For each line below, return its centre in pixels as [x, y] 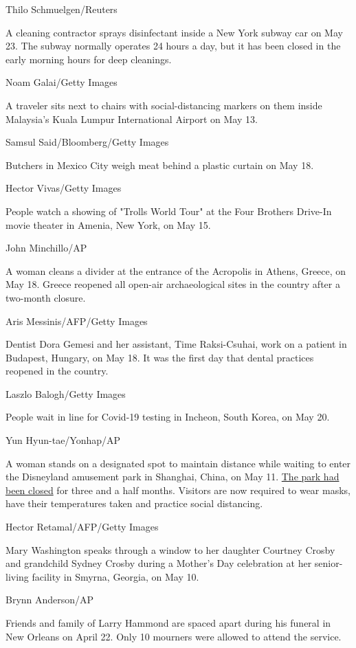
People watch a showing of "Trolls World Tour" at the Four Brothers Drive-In [169, 211]
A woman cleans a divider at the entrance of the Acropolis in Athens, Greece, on [176, 270]
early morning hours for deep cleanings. [89, 59]
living [17, 576]
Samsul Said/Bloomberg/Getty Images [87, 142]
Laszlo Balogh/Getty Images [66, 393]
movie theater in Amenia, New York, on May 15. [108, 224]
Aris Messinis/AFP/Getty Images [77, 321]
